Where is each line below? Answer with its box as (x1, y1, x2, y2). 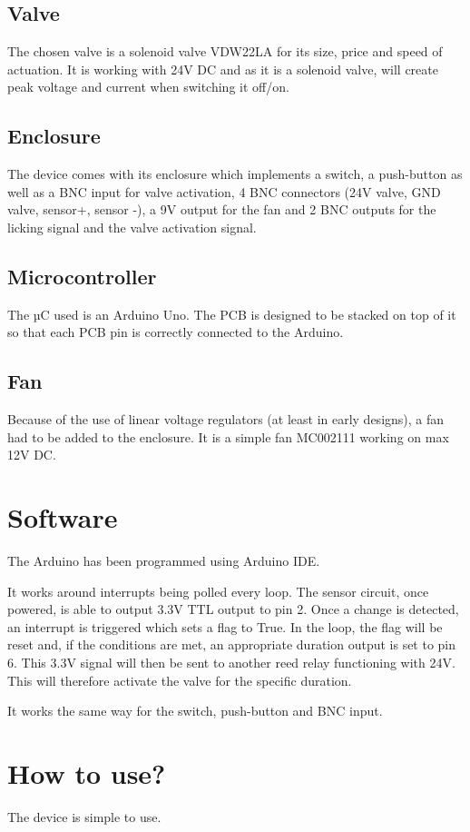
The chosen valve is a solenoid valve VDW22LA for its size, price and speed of (7, 42, 443, 61)
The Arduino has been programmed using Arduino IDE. (7, 551, 320, 570)
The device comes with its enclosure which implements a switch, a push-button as (7, 164, 463, 183)
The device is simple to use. (7, 807, 162, 826)
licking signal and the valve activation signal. (7, 217, 257, 236)
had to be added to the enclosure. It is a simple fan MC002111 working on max (7, 427, 449, 446)
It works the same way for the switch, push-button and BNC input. (7, 701, 383, 720)
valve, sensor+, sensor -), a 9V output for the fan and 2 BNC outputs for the (7, 200, 436, 219)
